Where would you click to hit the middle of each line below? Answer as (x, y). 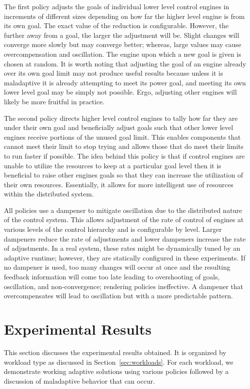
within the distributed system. (49, 194)
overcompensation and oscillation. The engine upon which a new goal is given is (123, 54)
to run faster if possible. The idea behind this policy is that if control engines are (125, 155)
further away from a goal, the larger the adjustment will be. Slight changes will (122, 35)
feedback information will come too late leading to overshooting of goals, (112, 277)
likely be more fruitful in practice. (54, 101)
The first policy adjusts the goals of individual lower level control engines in (117, 6)
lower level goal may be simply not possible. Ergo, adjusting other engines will (120, 92)
